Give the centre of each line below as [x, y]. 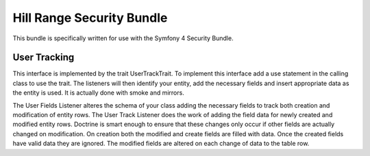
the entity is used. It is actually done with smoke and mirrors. [98, 93]
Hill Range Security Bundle [90, 18]
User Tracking [44, 58]
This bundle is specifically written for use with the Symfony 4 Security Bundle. [123, 38]
